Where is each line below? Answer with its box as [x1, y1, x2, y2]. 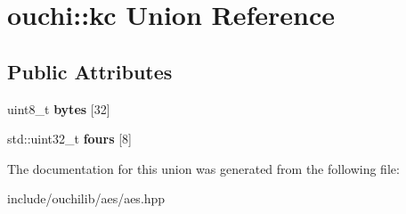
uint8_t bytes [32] [7, 99, 110, 118]
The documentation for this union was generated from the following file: [7, 159, 400, 177]
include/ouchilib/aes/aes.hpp [7, 189, 166, 208]
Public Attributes [7, 57, 173, 85]
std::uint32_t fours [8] [7, 129, 133, 148]
